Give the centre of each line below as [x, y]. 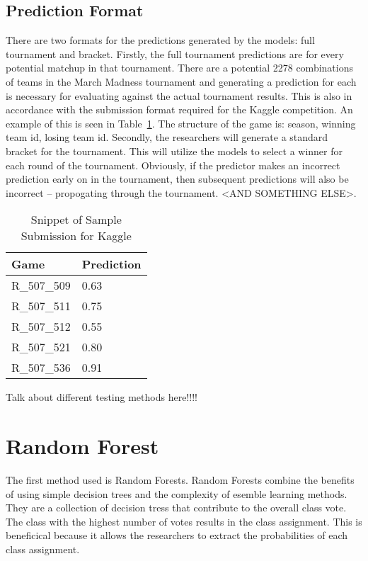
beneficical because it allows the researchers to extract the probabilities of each [177, 535]
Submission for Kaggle [76, 236]
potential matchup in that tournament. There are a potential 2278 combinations [179, 68]
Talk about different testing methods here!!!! [102, 397]
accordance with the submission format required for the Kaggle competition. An [179, 109]
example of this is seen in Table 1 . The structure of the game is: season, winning [181, 123]
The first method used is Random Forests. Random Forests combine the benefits [180, 480]
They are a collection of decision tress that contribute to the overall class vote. [176, 508]
